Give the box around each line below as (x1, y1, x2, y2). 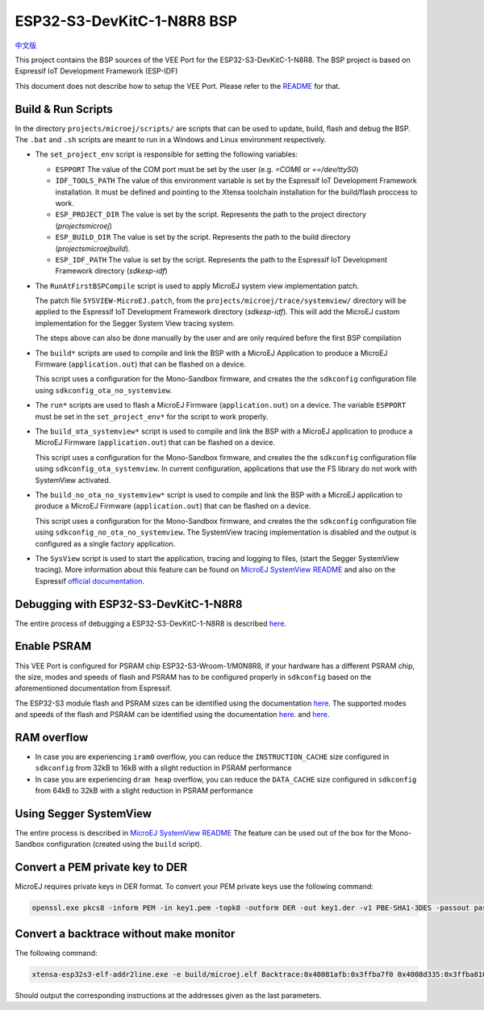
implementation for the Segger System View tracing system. (35, 318, 236, 328)
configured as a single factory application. (35, 539, 176, 548)
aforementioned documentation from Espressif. (15, 683, 173, 694)
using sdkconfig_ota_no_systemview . (35, 385, 173, 395)
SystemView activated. (35, 475, 111, 484)
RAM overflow (15, 731, 89, 744)
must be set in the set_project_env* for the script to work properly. (35, 412, 269, 421)
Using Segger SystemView (15, 807, 152, 820)
